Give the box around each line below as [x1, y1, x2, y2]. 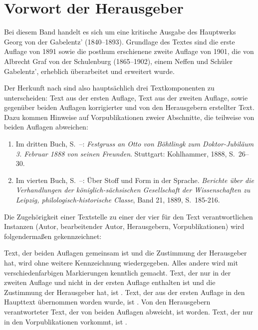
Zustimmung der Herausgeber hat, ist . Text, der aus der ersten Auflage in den [4, 286, 245, 297]
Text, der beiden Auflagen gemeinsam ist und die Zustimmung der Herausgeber [4, 247, 247, 258]
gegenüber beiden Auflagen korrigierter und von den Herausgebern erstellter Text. [4, 102, 255, 112]
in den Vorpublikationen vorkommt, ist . [4, 316, 127, 326]
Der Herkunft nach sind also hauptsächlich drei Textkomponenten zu [4, 82, 215, 93]
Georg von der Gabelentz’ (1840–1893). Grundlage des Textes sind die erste [4, 36, 235, 46]
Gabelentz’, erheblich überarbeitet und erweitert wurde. [4, 65, 175, 76]
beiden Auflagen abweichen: [4, 121, 88, 132]
